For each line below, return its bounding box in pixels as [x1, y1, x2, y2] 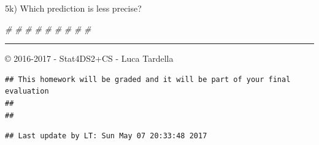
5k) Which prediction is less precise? [5, 2, 142, 14]
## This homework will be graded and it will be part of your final [5, 75, 291, 84]
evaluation [5, 87, 49, 96]
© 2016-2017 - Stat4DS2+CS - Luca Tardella [5, 52, 174, 65]
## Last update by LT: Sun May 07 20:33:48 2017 [5, 132, 207, 141]
